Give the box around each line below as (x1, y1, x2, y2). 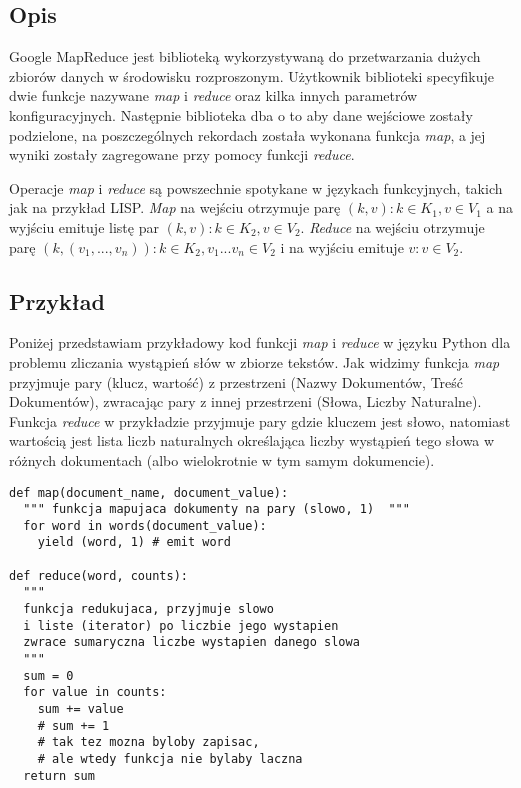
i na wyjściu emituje (280, 236, 404, 257)
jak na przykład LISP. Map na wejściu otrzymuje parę (9, 197, 341, 218)
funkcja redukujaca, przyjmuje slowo (23, 602, 274, 617)
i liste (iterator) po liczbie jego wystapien (23, 618, 339, 633)
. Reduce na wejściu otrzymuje (300, 216, 485, 237)
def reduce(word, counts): (9, 568, 188, 583)
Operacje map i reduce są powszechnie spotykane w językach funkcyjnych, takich (9, 177, 503, 198)
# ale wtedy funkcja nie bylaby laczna (37, 752, 303, 766)
